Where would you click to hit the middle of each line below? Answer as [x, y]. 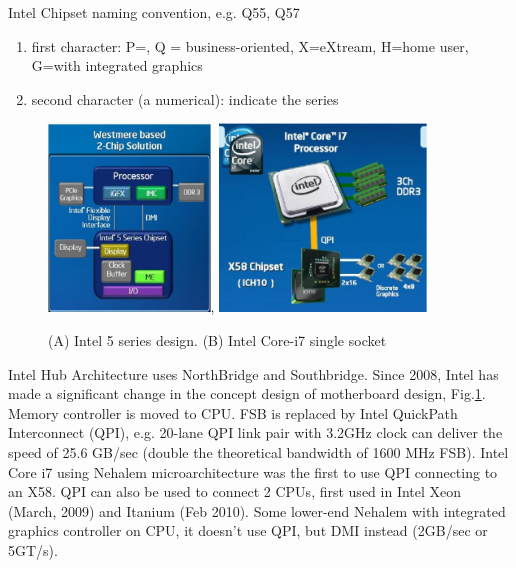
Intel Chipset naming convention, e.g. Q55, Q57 [154, 12]
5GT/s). [33, 549]
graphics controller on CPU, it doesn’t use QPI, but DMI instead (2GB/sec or [248, 530]
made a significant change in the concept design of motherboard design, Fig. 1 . [247, 393]
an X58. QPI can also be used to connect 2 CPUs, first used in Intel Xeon [235, 491]
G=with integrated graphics [117, 65]
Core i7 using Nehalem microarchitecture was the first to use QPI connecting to [253, 471]
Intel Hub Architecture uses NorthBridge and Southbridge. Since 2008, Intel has [253, 373]
